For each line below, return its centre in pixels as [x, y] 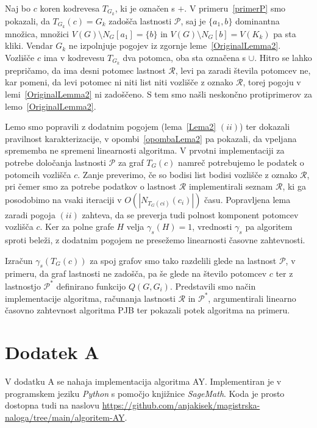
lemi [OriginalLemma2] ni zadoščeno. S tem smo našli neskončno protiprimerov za [158, 94]
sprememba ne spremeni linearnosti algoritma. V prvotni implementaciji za [145, 150]
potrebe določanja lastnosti [55, 162]
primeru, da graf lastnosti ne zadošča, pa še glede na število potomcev [136, 273]
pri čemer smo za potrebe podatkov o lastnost [91, 186]
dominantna [258, 20]
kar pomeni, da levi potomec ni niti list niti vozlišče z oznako [119, 82]
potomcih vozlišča [38, 174]
